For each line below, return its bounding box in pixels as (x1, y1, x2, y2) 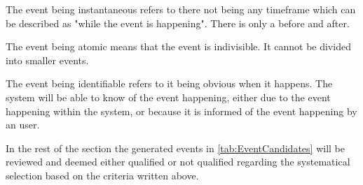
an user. (6, 117, 40, 132)
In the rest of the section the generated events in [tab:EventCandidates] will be (6, 140, 345, 155)
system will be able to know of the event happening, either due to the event (6, 89, 331, 104)
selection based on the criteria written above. (6, 168, 199, 182)
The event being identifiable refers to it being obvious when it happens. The (6, 76, 333, 91)
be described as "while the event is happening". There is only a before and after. (6, 15, 350, 30)
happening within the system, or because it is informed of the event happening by (6, 103, 357, 118)
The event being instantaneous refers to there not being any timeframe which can (6, 2, 356, 16)
